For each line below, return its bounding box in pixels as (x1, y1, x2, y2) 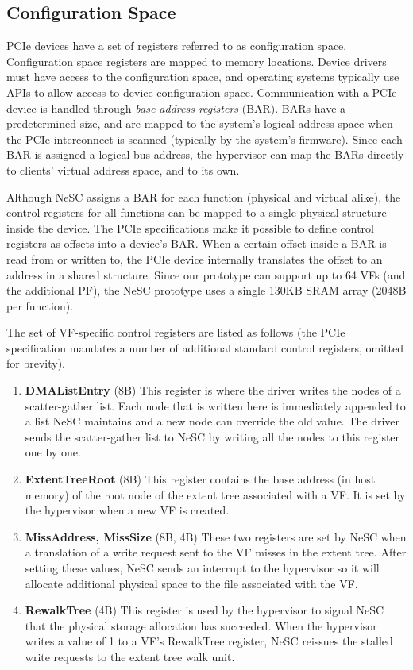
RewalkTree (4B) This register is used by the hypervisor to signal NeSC (25, 602, 384, 618)
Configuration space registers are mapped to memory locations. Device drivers (6, 52, 387, 69)
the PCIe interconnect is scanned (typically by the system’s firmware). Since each (6, 130, 403, 147)
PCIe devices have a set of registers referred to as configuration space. (6, 37, 347, 54)
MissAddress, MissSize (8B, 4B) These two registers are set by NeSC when (25, 528, 407, 545)
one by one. (25, 444, 81, 460)
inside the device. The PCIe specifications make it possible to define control (6, 219, 374, 236)
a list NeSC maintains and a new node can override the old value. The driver (25, 413, 400, 429)
